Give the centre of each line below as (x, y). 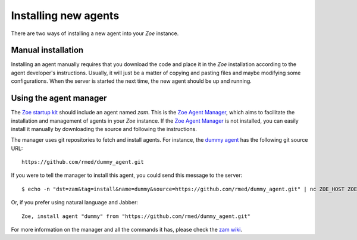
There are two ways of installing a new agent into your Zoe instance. (95, 33)
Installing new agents (65, 15)
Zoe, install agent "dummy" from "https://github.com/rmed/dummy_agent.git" (136, 216)
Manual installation (47, 50)
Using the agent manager (59, 98)
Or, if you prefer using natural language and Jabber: (75, 202)
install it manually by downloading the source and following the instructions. (104, 129)
